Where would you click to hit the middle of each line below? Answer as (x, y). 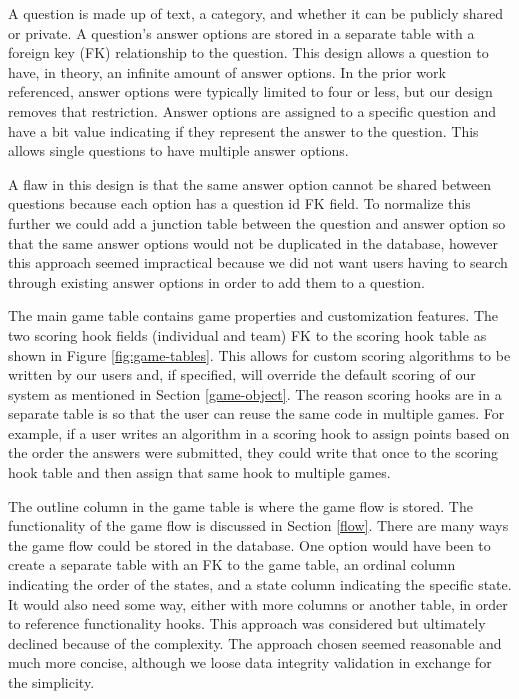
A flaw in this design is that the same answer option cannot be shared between (250, 183)
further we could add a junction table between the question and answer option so (257, 222)
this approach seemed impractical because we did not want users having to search (258, 262)
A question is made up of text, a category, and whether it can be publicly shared (256, 13)
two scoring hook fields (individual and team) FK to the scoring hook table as (247, 334)
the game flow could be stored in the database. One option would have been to (249, 544)
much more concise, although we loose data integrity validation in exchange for (250, 662)
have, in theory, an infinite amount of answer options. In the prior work (227, 71)
